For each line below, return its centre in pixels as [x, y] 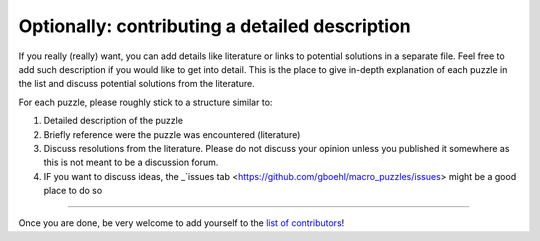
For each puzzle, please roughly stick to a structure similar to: [145, 102]
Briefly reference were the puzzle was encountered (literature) [172, 134]
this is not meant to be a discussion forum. [131, 162]
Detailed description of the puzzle [113, 121]
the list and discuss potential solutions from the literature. [136, 84]
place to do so [73, 191]
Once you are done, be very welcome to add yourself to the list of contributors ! [181, 223]
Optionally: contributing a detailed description [215, 26]
